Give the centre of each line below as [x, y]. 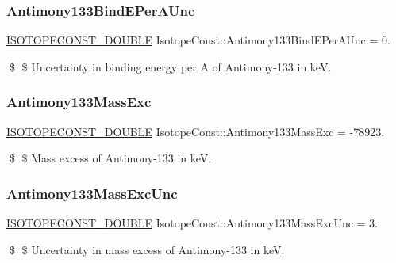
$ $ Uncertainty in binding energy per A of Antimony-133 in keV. [170, 66]
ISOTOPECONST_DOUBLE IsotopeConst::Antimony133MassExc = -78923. [196, 131]
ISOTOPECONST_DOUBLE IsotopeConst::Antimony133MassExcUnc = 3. [192, 223]
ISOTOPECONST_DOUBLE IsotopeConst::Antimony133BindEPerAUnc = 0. [198, 40]
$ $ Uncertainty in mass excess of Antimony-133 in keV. [147, 249]
